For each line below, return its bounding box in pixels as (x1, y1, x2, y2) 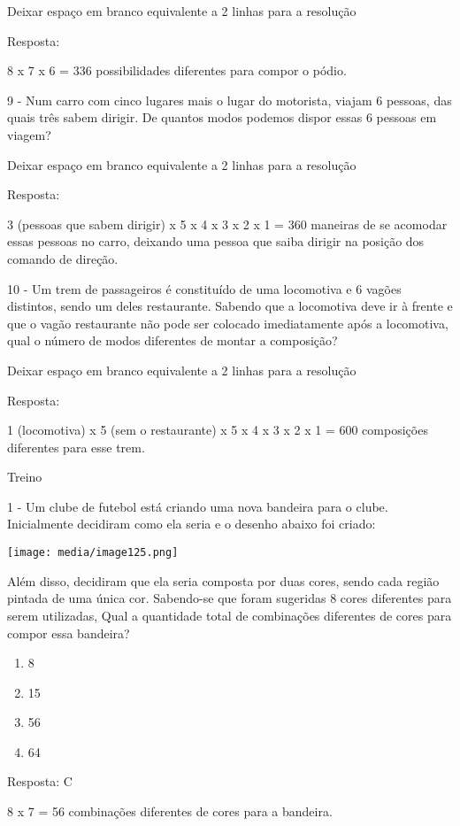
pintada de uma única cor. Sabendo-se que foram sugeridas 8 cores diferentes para (7, 589, 452, 607)
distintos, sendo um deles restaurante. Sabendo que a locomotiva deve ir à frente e (7, 297, 453, 315)
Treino (7, 467, 42, 486)
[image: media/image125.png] (7, 546, 179, 560)
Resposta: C (7, 772, 73, 791)
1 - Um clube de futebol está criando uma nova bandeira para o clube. (7, 497, 388, 515)
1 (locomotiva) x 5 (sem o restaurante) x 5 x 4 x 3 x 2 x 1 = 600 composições (7, 421, 428, 439)
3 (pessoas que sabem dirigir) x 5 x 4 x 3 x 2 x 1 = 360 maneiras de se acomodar (7, 214, 448, 233)
